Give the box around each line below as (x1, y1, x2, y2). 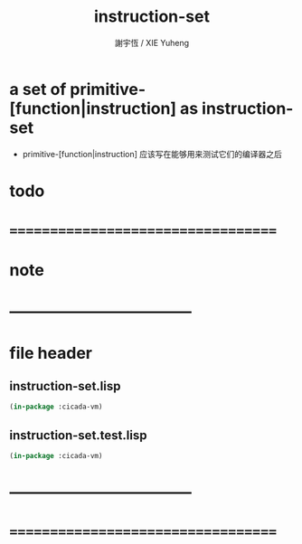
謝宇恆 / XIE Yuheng (114, 37, 190, 48)
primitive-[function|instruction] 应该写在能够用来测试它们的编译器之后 (22, 148, 282, 159)
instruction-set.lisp (9, 379, 121, 394)
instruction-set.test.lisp (9, 427, 147, 443)
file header (9, 342, 93, 363)
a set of (9, 79, 67, 99)
